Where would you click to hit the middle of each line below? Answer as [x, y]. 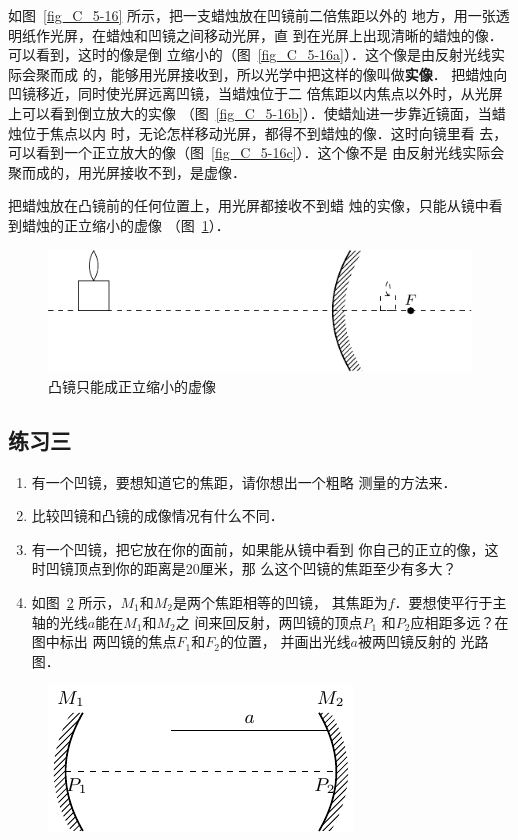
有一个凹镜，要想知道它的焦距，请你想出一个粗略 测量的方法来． [244, 481]
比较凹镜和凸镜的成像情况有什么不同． [157, 515]
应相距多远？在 [459, 621]
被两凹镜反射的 [406, 641]
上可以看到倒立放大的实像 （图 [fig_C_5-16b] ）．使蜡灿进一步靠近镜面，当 [250, 112]
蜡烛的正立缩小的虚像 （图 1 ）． [125, 224]
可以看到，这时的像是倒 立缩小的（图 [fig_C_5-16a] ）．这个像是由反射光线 [250, 54]
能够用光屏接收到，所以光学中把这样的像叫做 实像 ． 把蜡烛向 [309, 73]
